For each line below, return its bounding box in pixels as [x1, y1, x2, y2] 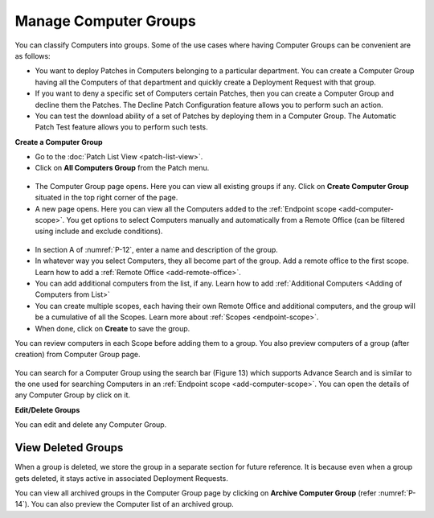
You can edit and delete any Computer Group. [14, 420, 167, 430]
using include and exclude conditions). [35, 226, 163, 236]
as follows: [14, 51, 51, 60]
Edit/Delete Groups [14, 405, 80, 414]
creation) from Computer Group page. [14, 350, 141, 360]
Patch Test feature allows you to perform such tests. [35, 122, 208, 132]
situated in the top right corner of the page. [35, 193, 178, 203]
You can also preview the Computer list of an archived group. [31, 499, 235, 509]
